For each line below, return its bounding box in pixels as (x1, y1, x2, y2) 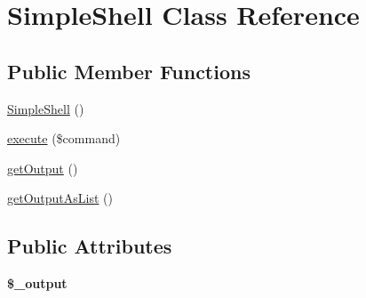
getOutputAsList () (7, 189, 113, 207)
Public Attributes (7, 232, 172, 260)
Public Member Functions (7, 57, 251, 85)
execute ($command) (7, 129, 121, 148)
